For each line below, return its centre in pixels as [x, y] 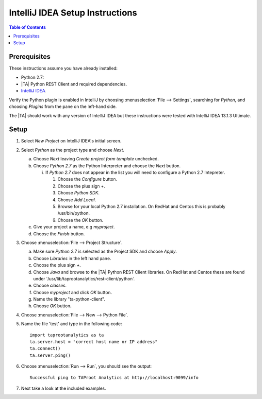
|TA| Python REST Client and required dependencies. [74, 84]
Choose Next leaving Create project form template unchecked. [96, 159]
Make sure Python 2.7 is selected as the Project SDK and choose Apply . [105, 252]
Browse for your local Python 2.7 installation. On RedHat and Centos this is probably [141, 206]
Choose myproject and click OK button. [73, 292]
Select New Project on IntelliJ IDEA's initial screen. [71, 141]
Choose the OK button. [81, 220]
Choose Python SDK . [78, 193]
